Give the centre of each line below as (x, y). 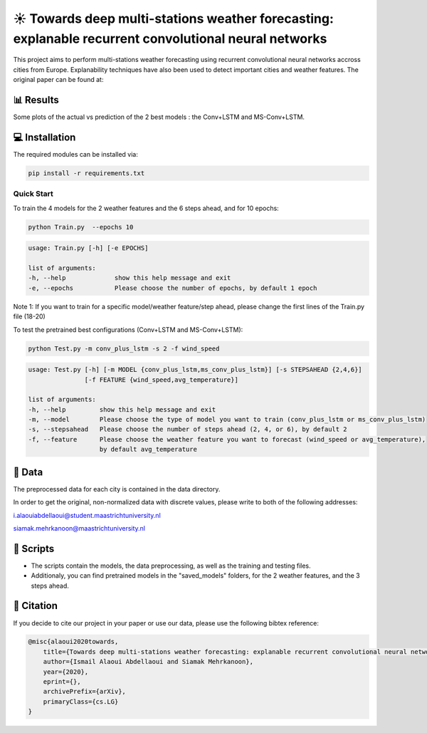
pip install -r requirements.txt (86, 173)
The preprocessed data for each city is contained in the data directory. (117, 489)
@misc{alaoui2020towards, (73, 642)
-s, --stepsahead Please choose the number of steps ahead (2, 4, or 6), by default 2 (188, 430)
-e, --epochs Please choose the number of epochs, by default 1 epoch (173, 288)
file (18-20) (29, 316)
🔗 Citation (36, 606)
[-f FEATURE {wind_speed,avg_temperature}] (161, 380)
